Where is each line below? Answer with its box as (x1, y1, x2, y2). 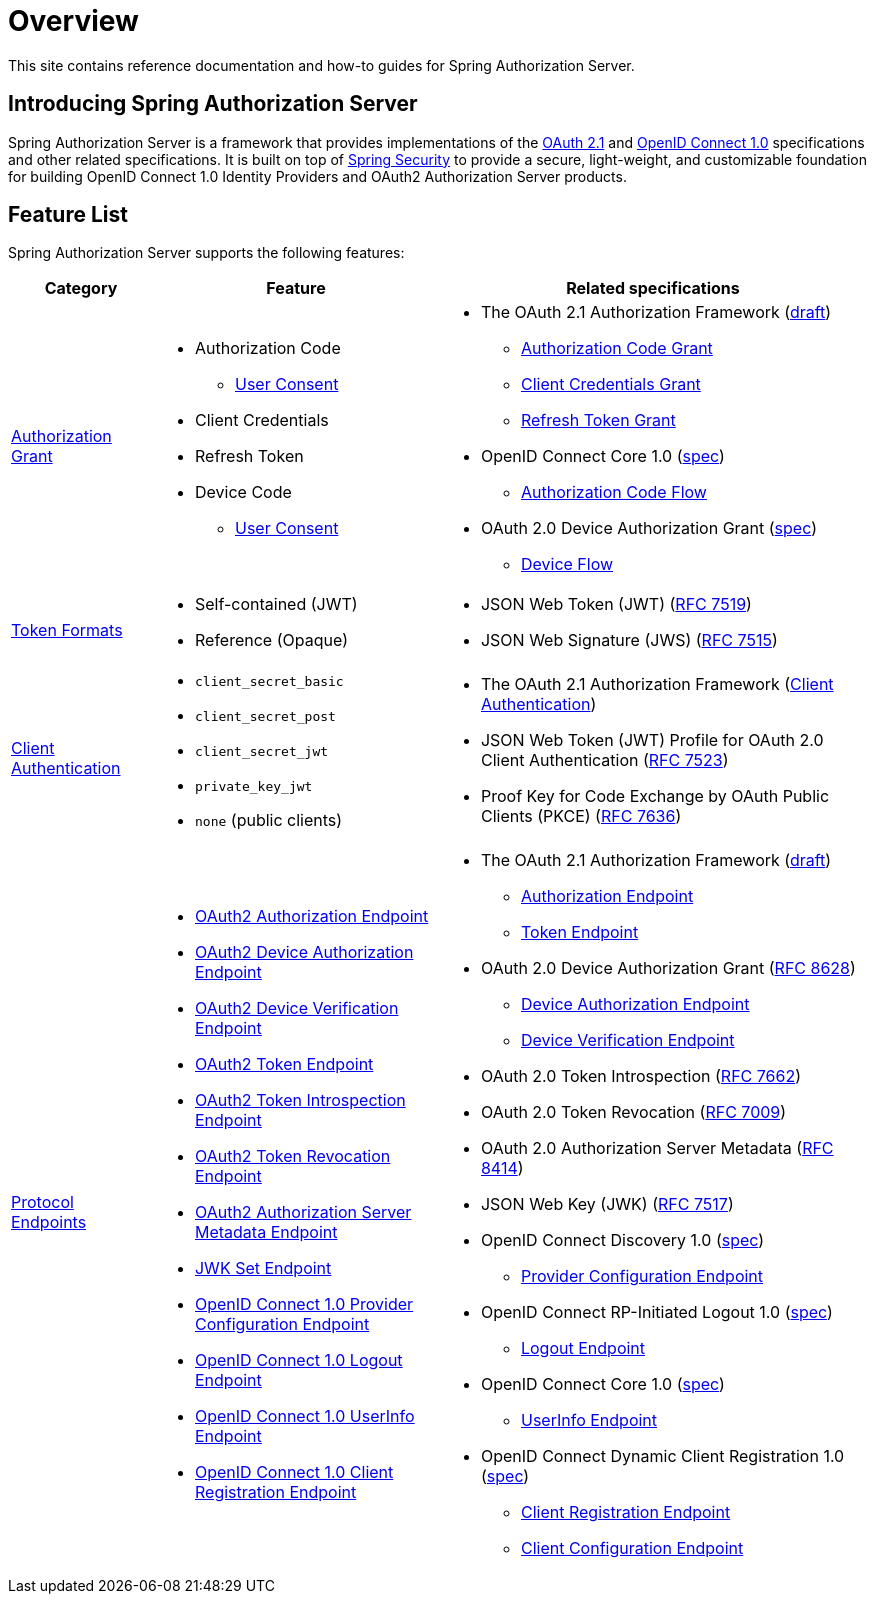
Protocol (11, 1192, 74, 1213)
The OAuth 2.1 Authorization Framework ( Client (480, 674, 834, 695)
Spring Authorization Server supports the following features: (8, 244, 405, 262)
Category (44, 278, 118, 299)
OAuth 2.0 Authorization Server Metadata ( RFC (480, 1138, 834, 1159)
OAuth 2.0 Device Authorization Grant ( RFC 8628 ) (480, 958, 856, 979)
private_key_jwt (194, 779, 313, 795)
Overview (8, 4, 139, 38)
